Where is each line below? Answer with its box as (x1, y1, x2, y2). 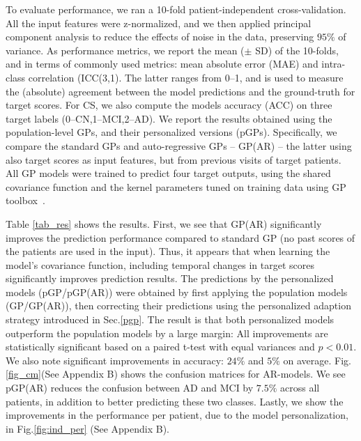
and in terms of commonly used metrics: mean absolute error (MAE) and (6, 56, 318, 71)
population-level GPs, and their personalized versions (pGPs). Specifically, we (6, 125, 337, 139)
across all (280, 380, 320, 395)
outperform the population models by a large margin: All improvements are (6, 325, 328, 340)
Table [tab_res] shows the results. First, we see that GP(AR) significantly (6, 216, 322, 231)
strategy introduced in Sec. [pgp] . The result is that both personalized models (6, 312, 335, 327)
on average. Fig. (283, 353, 351, 367)
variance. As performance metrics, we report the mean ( (6, 42, 245, 57)
